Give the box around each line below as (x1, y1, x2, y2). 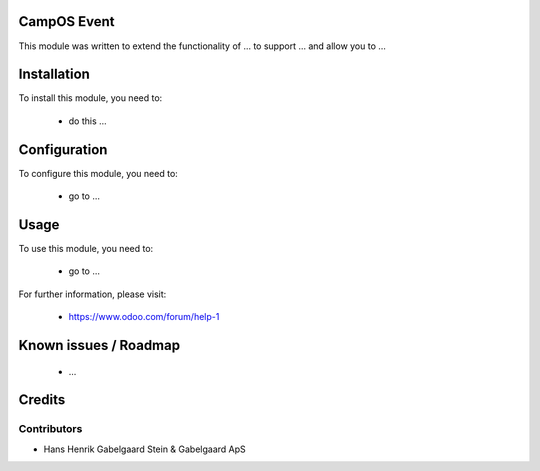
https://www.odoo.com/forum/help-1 (68, 311, 220, 323)
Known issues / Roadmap (18, 337, 180, 354)
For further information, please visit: (18, 288, 167, 300)
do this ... (68, 115, 107, 127)
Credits (18, 391, 66, 409)
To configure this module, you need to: (18, 167, 179, 179)
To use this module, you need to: (18, 243, 154, 255)
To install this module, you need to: (18, 92, 163, 104)
